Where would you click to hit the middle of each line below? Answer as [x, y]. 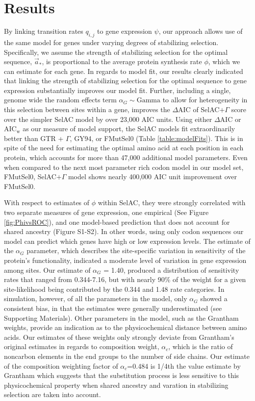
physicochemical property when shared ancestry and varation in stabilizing [116, 385]
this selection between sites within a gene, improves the [87, 109]
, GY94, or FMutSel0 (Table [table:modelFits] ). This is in [156, 138]
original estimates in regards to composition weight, [82, 346]
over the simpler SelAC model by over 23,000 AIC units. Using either [108, 119]
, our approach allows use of [201, 31]
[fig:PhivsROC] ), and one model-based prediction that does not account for [117, 222]
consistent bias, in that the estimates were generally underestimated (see [113, 308]
